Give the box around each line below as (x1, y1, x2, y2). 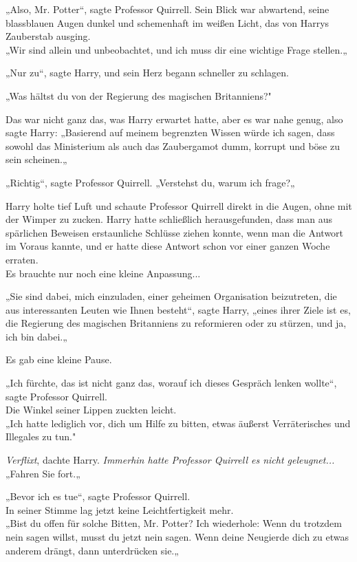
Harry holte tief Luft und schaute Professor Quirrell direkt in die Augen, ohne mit (6, 198, 352, 213)
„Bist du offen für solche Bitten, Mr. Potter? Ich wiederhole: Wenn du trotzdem (6, 516, 342, 530)
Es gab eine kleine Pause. (6, 352, 112, 367)
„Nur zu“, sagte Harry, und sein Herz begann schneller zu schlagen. (6, 65, 289, 80)
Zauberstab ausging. (6, 29, 91, 43)
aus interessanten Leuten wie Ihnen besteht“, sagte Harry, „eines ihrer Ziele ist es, (6, 302, 351, 316)
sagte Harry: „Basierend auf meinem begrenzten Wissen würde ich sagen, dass (6, 125, 335, 140)
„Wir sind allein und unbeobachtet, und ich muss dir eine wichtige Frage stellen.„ (6, 42, 347, 56)
